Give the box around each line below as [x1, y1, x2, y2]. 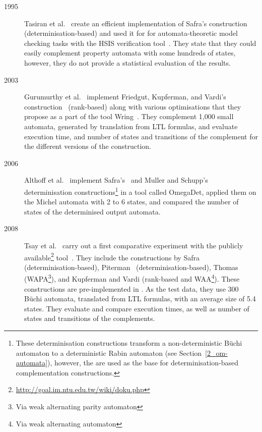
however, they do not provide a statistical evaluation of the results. [24, 57, 231, 68]
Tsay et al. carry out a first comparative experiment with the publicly [24, 240, 243, 250]
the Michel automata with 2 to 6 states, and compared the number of [24, 196, 239, 207]
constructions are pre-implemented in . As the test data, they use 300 [24, 283, 239, 294]
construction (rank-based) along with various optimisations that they [24, 101, 241, 112]
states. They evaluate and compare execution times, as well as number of [24, 303, 249, 313]
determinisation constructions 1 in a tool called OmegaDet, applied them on [24, 185, 256, 197]
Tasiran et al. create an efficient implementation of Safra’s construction [24, 18, 247, 28]
